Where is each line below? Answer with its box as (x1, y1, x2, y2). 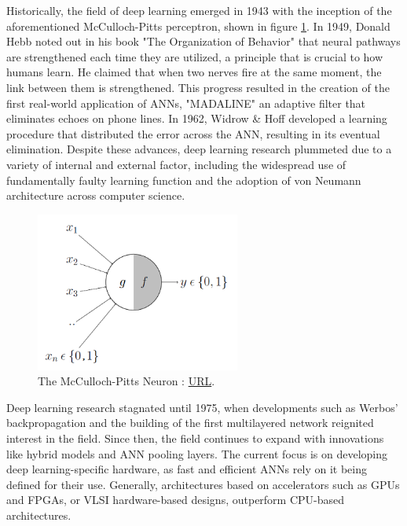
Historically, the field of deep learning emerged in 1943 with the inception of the (6, 2, 392, 18)
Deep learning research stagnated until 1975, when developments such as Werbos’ (6, 399, 398, 415)
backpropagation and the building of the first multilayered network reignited (6, 414, 374, 431)
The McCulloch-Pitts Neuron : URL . (38, 373, 215, 389)
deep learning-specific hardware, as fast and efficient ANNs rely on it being (6, 461, 367, 477)
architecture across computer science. (6, 187, 185, 204)
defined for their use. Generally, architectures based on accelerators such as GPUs (6, 476, 400, 492)
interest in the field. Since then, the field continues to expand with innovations (6, 429, 384, 446)
